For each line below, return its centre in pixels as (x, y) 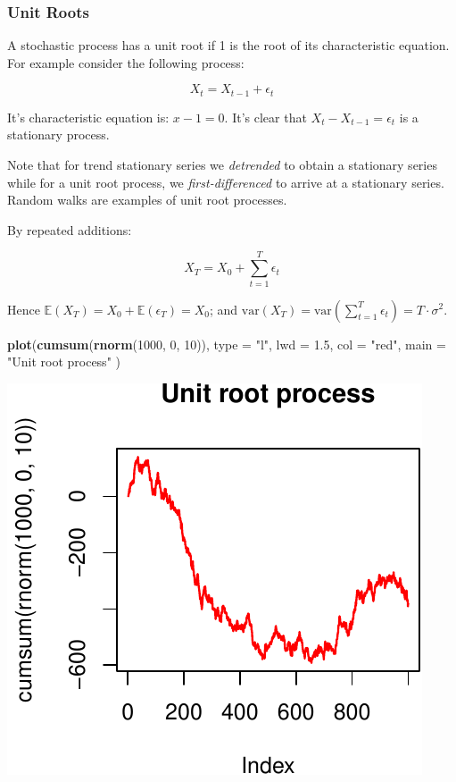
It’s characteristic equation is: (88, 117)
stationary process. (58, 135)
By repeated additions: (70, 229)
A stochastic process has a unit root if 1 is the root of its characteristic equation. (228, 45)
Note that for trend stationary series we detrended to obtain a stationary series (222, 165)
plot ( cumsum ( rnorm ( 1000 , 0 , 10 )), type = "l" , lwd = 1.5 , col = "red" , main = (227, 344)
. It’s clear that (265, 117)
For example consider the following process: (126, 62)
